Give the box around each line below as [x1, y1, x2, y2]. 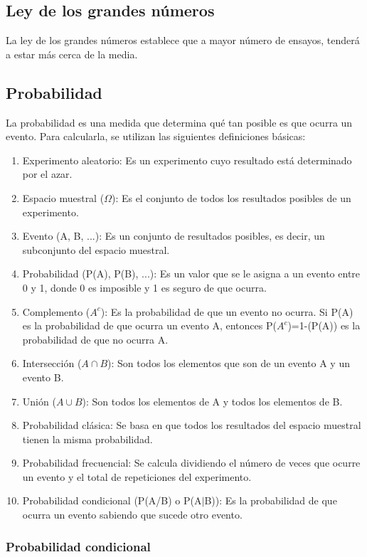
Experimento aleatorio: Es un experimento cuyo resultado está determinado [22, 152, 352, 167]
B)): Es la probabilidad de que [204, 493, 337, 508]
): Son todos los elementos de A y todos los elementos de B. [82, 393, 343, 408]
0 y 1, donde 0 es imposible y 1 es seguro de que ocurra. [22, 280, 267, 295]
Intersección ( [22, 356, 82, 371]
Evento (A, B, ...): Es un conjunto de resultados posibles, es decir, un [22, 228, 325, 243]
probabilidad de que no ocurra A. [22, 331, 169, 346]
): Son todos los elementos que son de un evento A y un [107, 356, 350, 371]
